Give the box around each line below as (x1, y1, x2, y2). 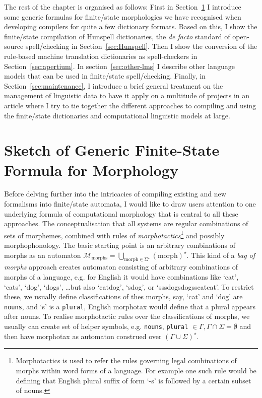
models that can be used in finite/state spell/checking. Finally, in (4, 71, 206, 81)
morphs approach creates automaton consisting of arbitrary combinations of (4, 261, 238, 272)
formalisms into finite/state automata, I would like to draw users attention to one (4, 198, 256, 209)
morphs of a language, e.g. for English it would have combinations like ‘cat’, (4, 272, 239, 282)
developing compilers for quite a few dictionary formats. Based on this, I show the (4, 21, 257, 32)
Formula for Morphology (4, 159, 178, 180)
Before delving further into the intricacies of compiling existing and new (4, 188, 226, 199)
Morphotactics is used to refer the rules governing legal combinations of (16, 355, 237, 366)
